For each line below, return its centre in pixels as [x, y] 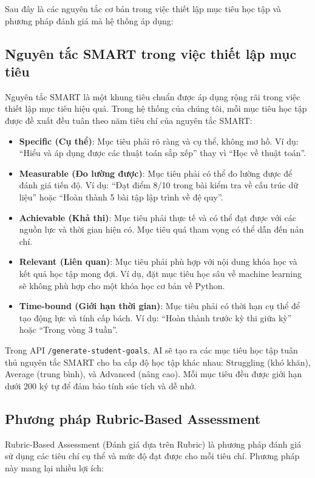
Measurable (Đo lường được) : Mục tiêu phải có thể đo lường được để [156, 173]
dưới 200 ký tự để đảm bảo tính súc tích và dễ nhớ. [101, 385]
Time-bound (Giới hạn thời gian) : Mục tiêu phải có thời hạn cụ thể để [160, 306]
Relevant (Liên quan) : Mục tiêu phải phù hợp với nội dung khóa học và [158, 261]
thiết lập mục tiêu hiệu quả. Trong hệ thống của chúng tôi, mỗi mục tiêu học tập [156, 108]
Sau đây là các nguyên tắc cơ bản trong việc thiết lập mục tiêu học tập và [143, 9]
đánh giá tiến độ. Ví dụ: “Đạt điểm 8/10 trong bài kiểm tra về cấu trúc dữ [159, 185]
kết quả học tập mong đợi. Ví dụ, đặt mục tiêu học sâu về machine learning [161, 273]
